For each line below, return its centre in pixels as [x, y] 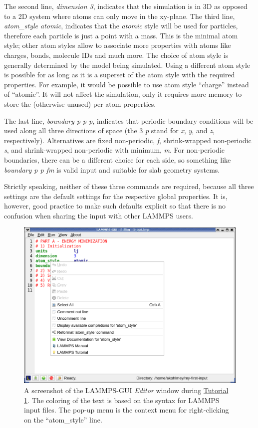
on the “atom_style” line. [63, 419]
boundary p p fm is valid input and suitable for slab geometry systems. [112, 169]
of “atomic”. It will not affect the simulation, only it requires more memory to [123, 94]
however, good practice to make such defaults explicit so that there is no [115, 206]
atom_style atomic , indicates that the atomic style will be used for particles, [121, 26]
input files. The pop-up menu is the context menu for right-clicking [127, 410]
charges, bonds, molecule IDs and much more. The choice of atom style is [116, 55]
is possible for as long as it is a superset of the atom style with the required [120, 75]
